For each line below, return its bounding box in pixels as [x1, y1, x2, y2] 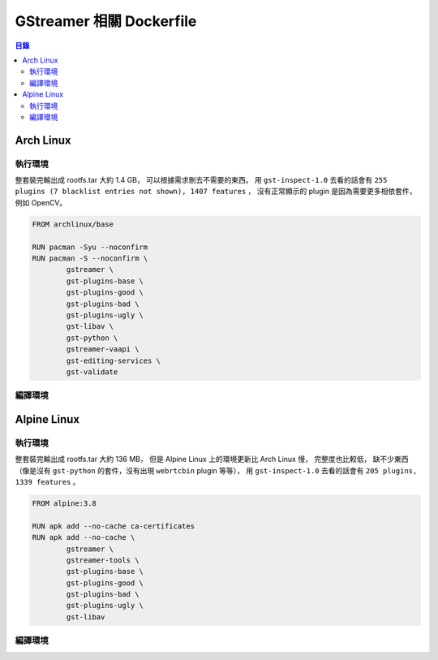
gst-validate [66, 367, 118, 377]
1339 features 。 [15, 477, 80, 486]
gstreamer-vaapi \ [66, 345, 140, 354]
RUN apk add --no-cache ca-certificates [32, 521, 195, 531]
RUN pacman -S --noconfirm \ [32, 253, 148, 263]
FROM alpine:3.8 [32, 498, 97, 507]
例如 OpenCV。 [15, 197, 67, 207]
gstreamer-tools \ [66, 555, 140, 564]
